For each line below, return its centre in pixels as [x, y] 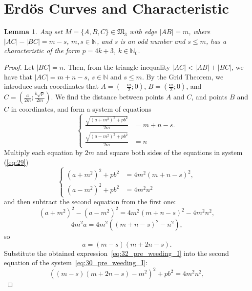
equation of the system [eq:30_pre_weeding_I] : [76, 262]
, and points [210, 97]
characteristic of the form [42, 50]
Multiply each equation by [43, 152]
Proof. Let [19, 67]
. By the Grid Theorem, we [183, 76]
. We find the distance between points [107, 97]
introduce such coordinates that [51, 86]
